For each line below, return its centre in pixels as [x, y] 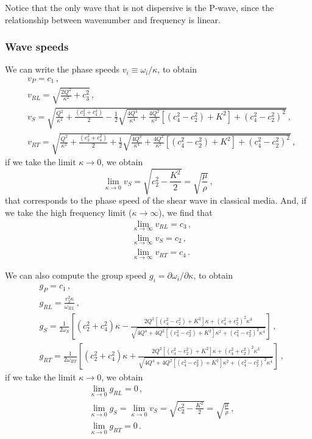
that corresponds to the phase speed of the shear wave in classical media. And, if [156, 200]
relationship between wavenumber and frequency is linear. [113, 19]
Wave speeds [37, 47]
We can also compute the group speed [76, 275]
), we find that [186, 212]
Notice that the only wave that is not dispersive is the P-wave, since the [140, 7]
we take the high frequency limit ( [69, 212]
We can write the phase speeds [62, 69]
